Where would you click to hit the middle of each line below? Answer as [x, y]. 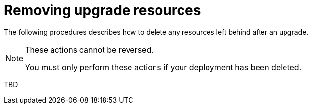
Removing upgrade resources [103, 10]
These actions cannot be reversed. [89, 49]
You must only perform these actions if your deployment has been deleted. [163, 67]
